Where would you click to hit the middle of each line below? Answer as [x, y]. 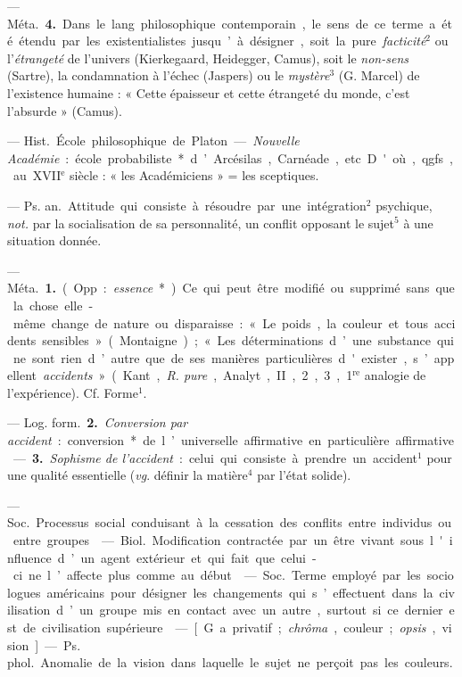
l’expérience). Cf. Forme [73, 392]
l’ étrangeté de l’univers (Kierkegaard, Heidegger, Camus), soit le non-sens [208, 58]
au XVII [37, 175]
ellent [22, 375]
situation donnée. [54, 240]
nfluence [29, 557]
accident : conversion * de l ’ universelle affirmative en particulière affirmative [231, 440]
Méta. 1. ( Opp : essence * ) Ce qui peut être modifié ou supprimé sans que [231, 288]
